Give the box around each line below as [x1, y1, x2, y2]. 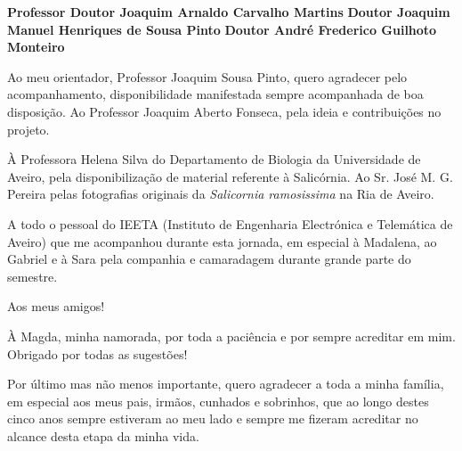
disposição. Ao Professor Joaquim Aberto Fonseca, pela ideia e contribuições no [7, 102, 442, 120]
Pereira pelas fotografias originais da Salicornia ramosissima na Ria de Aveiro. [7, 184, 434, 203]
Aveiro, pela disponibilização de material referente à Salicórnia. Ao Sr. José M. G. [7, 167, 453, 185]
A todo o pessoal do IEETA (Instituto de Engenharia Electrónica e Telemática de [7, 214, 453, 233]
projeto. [7, 119, 50, 138]
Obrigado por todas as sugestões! [7, 344, 188, 363]
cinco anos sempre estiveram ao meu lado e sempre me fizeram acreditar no [7, 409, 418, 428]
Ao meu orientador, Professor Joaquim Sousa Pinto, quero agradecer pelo [7, 67, 408, 86]
